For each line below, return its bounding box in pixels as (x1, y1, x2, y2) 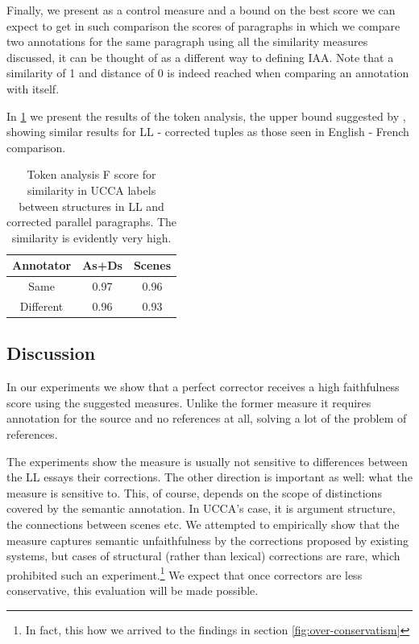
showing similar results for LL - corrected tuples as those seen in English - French (6, 123, 409, 140)
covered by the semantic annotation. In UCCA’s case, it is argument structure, (6, 500, 396, 517)
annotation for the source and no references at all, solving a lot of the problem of (6, 410, 407, 427)
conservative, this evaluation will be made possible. (6, 582, 259, 599)
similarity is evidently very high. (11, 229, 172, 246)
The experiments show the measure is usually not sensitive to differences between (6, 452, 409, 469)
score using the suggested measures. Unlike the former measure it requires (6, 394, 371, 411)
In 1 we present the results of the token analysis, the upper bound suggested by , (6, 107, 406, 124)
